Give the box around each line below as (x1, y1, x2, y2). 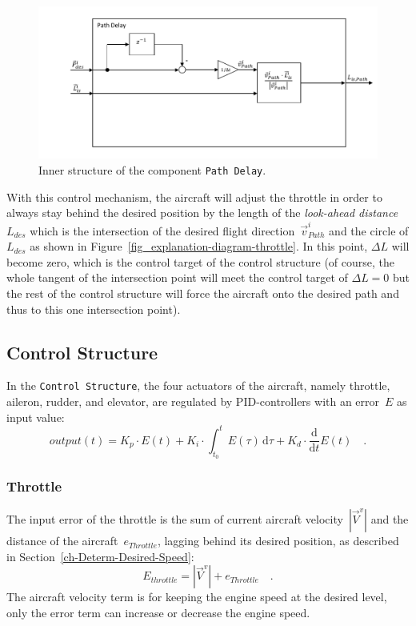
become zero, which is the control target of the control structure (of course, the (6, 253, 395, 270)
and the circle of (329, 222, 409, 239)
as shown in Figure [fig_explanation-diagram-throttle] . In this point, (30, 238, 368, 255)
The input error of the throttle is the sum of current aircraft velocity (6, 511, 343, 528)
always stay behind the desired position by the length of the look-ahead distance (6, 204, 398, 221)
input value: (6, 408, 65, 425)
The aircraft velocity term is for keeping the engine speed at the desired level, (6, 588, 387, 605)
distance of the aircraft (6, 532, 118, 549)
